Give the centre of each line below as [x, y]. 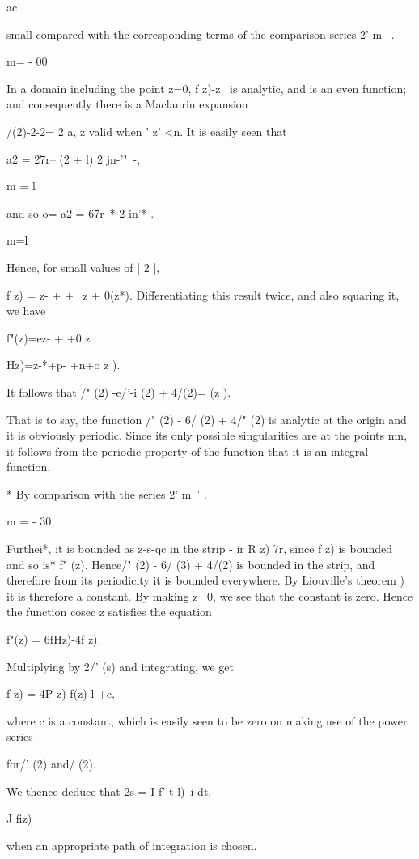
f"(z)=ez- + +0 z [49, 337]
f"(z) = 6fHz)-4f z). [54, 639]
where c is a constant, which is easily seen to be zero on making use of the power [207, 720]
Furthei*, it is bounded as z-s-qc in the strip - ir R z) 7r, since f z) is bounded [199, 549]
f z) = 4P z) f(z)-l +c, [61, 693]
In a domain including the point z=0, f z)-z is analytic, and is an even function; [207, 88]
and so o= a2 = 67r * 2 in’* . [80, 213]
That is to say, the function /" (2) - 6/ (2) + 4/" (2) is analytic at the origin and [207, 419]
